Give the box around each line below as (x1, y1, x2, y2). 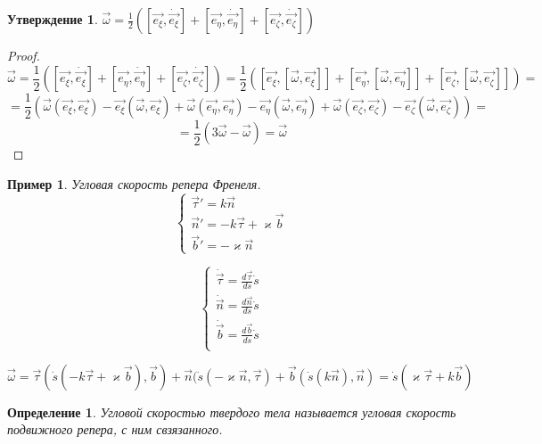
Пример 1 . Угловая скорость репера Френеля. (7, 174, 261, 193)
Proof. (7, 46, 40, 64)
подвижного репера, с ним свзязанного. (7, 420, 223, 439)
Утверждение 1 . (7, 10, 98, 28)
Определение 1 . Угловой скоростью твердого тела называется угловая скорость (7, 402, 456, 421)
